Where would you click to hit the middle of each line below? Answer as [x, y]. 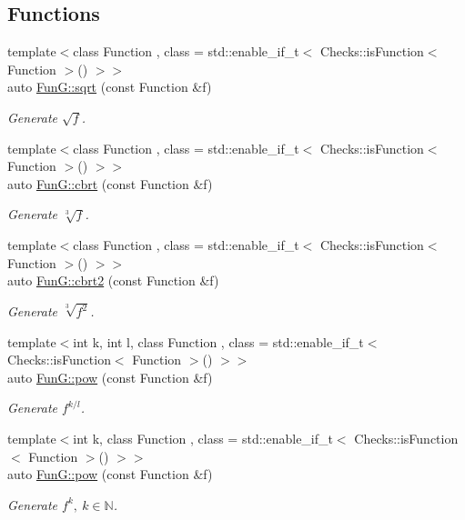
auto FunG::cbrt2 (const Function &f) [113, 280]
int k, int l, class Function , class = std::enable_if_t [218, 341]
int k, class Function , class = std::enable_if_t [203, 438]
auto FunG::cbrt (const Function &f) [110, 183]
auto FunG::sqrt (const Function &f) [110, 87]
